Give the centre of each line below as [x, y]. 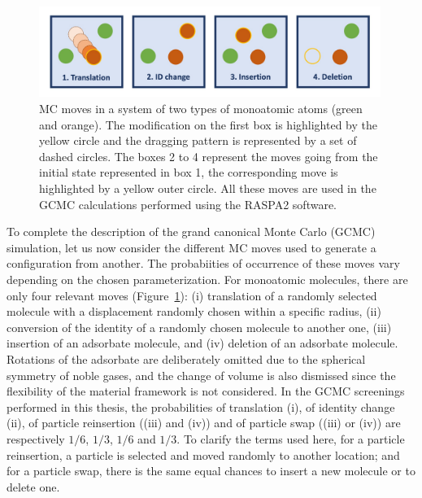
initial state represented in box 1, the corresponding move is [189, 172]
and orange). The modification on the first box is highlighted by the [208, 124]
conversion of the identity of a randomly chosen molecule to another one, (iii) [199, 327]
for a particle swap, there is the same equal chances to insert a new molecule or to [211, 471]
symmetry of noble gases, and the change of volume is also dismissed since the [201, 375]
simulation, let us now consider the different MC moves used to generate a [191, 247]
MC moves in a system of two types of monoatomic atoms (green [201, 109]
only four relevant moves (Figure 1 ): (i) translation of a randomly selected [192, 295]
